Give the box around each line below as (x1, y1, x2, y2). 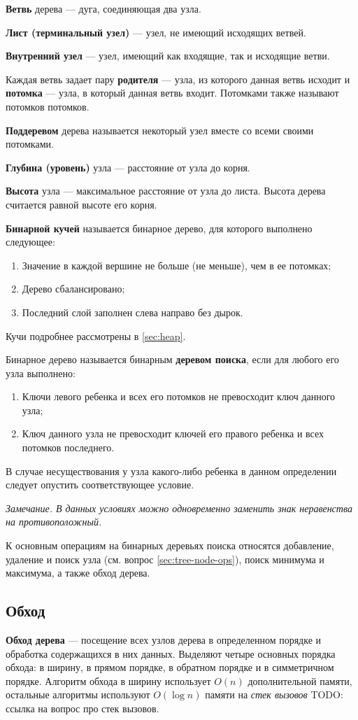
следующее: (6, 234, 55, 249)
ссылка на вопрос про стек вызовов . (6, 700, 159, 715)
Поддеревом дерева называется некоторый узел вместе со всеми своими (6, 122, 314, 137)
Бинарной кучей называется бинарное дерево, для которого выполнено (6, 220, 313, 235)
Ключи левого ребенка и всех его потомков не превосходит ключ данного (22, 389, 336, 404)
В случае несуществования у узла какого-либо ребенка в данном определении (6, 463, 337, 478)
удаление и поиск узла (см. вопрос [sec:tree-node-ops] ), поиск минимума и (6, 551, 324, 566)
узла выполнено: (6, 365, 76, 380)
